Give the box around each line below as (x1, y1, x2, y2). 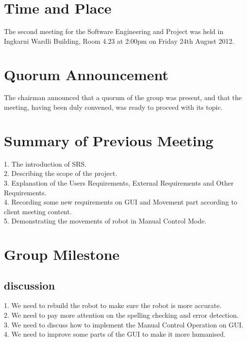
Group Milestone (4, 244, 120, 264)
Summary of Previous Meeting (4, 130, 214, 150)
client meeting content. (4, 206, 72, 216)
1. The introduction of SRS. (4, 158, 87, 169)
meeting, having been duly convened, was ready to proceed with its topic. (4, 102, 223, 112)
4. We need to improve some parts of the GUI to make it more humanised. (4, 329, 226, 339)
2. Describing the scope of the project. (4, 168, 117, 178)
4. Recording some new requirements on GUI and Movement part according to (4, 197, 237, 207)
